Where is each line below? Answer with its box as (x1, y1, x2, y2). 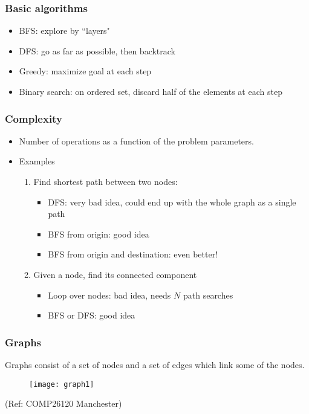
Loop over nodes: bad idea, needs (48, 288, 171, 301)
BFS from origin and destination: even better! (48, 248, 218, 260)
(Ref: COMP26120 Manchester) (5, 397, 122, 410)
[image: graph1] (29, 380, 94, 389)
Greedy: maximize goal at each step (19, 65, 152, 77)
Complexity (5, 111, 62, 126)
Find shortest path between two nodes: (33, 175, 178, 187)
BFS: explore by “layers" (19, 24, 110, 37)
